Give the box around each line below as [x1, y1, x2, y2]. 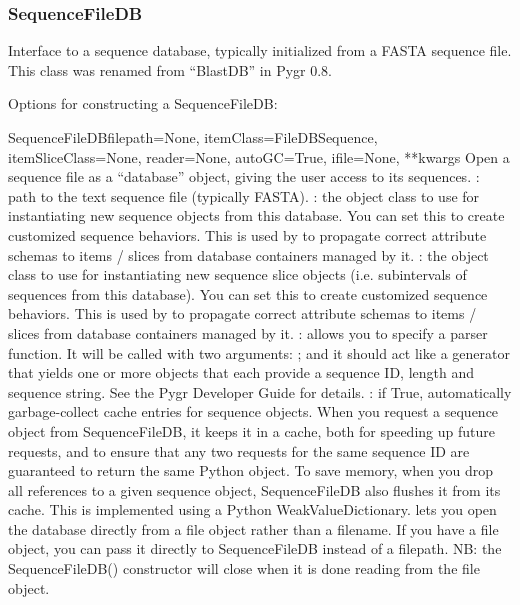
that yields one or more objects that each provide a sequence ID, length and [8, 362, 475, 383]
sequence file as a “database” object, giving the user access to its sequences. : [8, 166, 480, 187]
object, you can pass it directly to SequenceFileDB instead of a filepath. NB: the [8, 538, 502, 559]
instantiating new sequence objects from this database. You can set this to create [8, 205, 505, 226]
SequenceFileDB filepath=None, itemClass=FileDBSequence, [8, 127, 378, 147]
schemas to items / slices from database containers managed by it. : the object [8, 244, 489, 265]
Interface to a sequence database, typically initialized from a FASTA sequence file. [8, 40, 512, 61]
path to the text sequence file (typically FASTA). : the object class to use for [8, 185, 480, 206]
